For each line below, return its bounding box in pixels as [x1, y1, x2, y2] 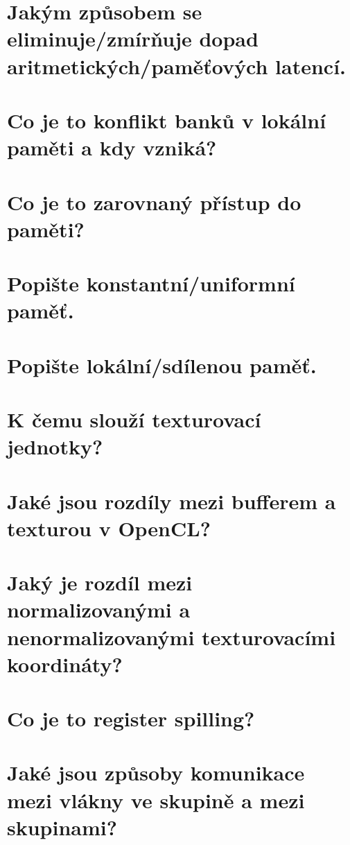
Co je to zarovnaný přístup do [7, 187, 301, 216]
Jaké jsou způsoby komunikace [7, 758, 305, 787]
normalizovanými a [7, 595, 191, 624]
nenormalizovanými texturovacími [7, 622, 336, 651]
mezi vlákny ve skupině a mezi [7, 785, 305, 814]
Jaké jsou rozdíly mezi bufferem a [7, 486, 336, 515]
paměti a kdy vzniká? [7, 133, 217, 162]
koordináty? [7, 649, 123, 678]
